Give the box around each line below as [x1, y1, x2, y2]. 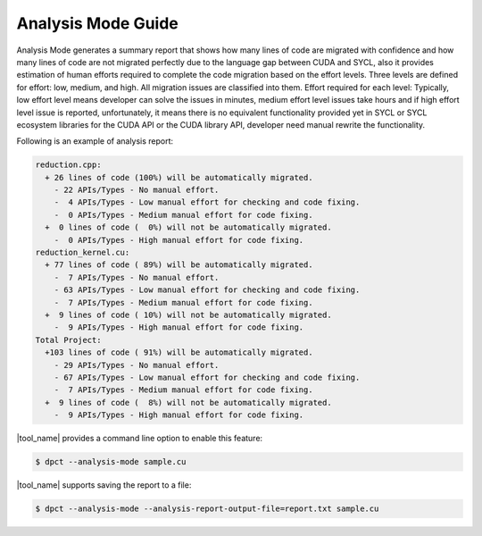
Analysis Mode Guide [16, 13, 179, 33]
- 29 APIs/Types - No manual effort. [54, 360, 220, 370]
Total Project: [35, 335, 102, 345]
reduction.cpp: [35, 160, 102, 170]
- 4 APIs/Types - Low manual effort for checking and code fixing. [54, 197, 361, 207]
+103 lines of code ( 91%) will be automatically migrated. [45, 348, 313, 357]
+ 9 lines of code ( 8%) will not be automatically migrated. [45, 398, 332, 407]
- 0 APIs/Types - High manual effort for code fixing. [54, 235, 304, 245]
